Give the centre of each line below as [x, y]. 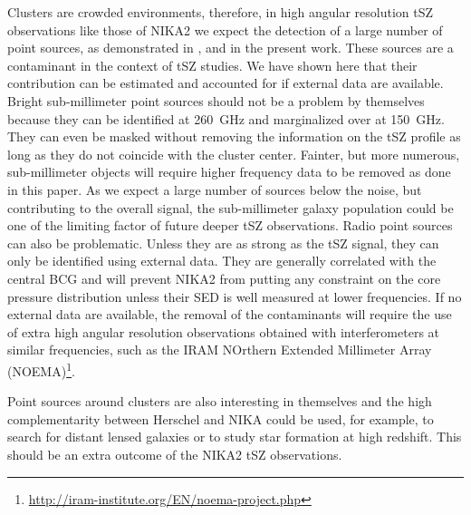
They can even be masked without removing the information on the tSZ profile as [234, 136]
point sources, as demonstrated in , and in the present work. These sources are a [231, 48]
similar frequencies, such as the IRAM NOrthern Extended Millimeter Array [220, 350]
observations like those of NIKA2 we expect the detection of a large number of [225, 29]
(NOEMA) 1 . [41, 369]
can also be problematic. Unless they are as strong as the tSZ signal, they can [223, 243]
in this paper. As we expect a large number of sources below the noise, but [215, 189]
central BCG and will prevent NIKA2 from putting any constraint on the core [224, 278]
